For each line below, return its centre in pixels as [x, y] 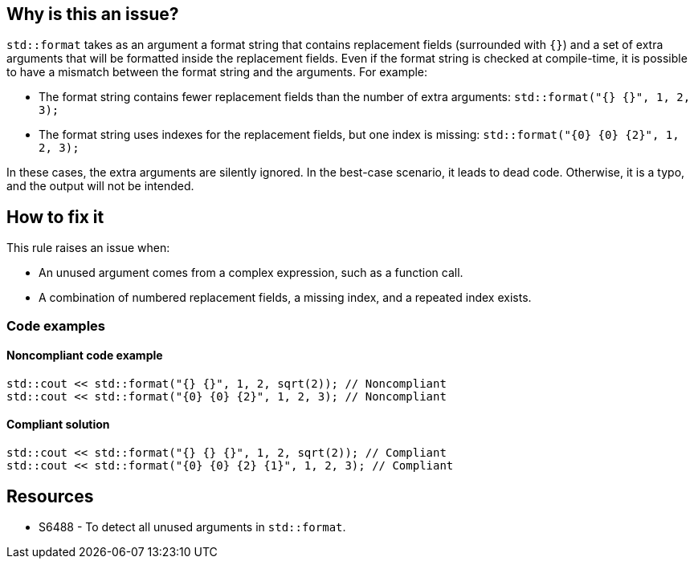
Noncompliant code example [85, 356]
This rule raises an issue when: [88, 248]
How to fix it [55, 217]
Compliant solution [58, 425]
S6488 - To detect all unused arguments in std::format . [192, 526]
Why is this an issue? [93, 14]
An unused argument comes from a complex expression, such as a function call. [251, 273]
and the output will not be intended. [100, 186]
